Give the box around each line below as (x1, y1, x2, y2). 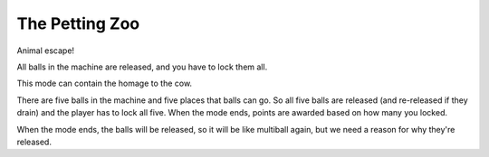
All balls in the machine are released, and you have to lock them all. (16, 61, 268, 72)
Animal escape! (16, 45, 75, 56)
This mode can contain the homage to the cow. (16, 78, 193, 89)
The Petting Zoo (16, 14, 140, 33)
